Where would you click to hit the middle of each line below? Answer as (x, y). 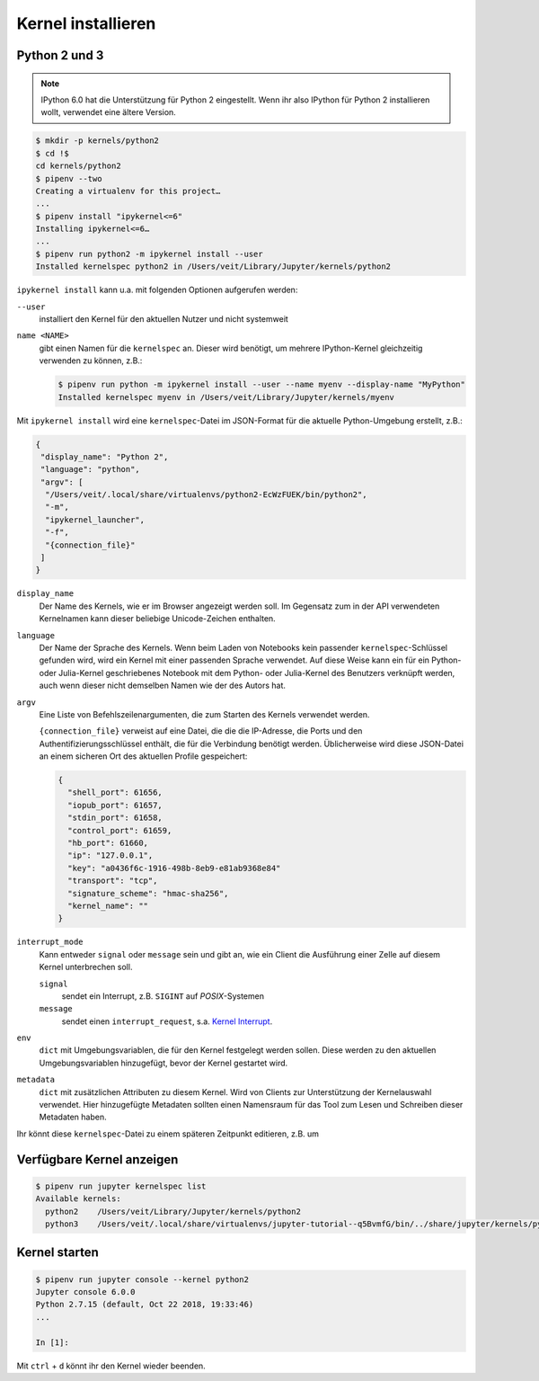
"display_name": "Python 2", (105, 457)
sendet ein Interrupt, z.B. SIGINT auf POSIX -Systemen (163, 996)
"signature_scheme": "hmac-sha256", (148, 893)
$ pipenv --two (69, 178)
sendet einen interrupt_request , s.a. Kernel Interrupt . (167, 1021)
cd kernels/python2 (78, 166)
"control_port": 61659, (120, 830)
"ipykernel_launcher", (95, 520)
